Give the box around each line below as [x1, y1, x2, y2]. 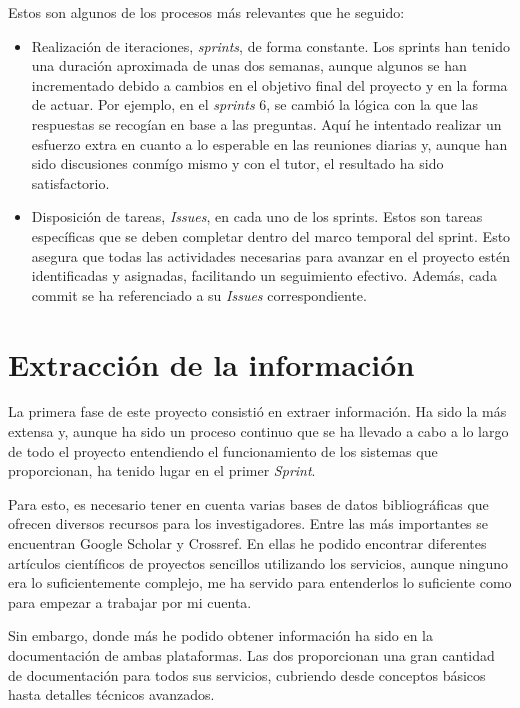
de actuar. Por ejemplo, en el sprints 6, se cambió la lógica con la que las [31, 94, 478, 115]
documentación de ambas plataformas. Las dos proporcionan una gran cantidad [8, 644, 495, 665]
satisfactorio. [31, 172, 110, 193]
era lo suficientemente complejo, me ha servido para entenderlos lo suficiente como [8, 572, 512, 593]
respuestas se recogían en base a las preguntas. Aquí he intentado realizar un [31, 113, 502, 134]
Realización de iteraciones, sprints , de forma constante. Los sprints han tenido [31, 35, 510, 56]
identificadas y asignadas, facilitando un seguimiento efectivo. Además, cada [31, 265, 497, 286]
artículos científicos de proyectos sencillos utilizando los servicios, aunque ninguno [8, 552, 509, 573]
